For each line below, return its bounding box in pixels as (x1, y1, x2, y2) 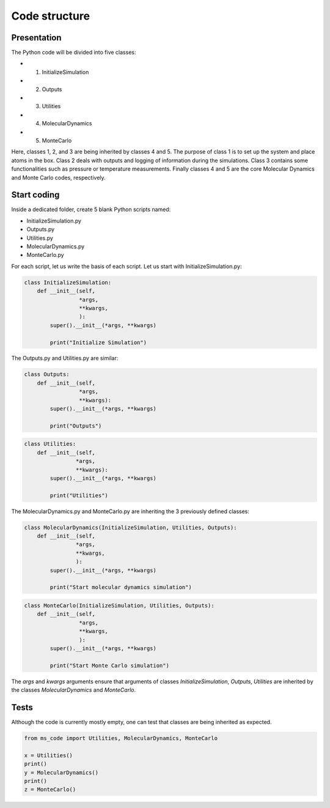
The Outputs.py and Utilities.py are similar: (11, 355, 119, 362)
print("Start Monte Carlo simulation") (50, 662, 169, 669)
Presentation (11, 32, 62, 43)
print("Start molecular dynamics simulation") (50, 584, 192, 591)
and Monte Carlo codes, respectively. (11, 174, 106, 181)
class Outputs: (24, 371, 70, 378)
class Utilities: (24, 440, 76, 448)
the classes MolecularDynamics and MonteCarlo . (11, 686, 136, 694)
